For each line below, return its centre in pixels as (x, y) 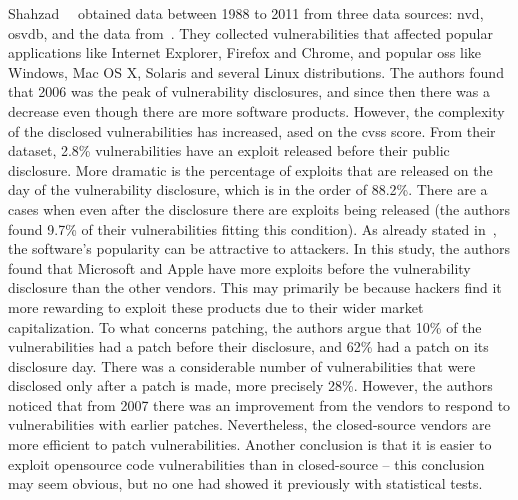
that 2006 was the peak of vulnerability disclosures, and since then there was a (249, 91)
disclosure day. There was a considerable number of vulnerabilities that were (242, 365)
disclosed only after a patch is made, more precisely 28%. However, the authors (250, 385)
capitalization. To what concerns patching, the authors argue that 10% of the (245, 326)
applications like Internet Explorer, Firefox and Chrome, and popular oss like (245, 52)
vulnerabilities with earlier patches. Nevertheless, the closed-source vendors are (249, 424)
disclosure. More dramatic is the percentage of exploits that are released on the (250, 169)
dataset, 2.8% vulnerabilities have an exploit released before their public (229, 150)
